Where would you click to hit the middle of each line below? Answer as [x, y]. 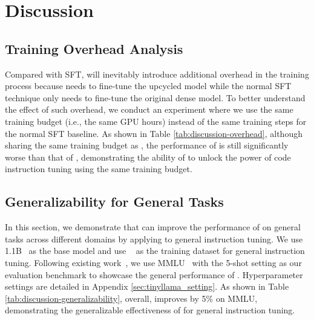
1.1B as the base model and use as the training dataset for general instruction [155, 251]
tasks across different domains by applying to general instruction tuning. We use [154, 238]
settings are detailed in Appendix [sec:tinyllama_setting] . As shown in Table [147, 286]
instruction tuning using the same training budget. [99, 169]
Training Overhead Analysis [94, 48]
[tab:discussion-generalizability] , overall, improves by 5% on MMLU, [131, 298]
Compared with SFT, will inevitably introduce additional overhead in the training [157, 74]
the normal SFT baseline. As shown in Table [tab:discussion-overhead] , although [154, 133]
